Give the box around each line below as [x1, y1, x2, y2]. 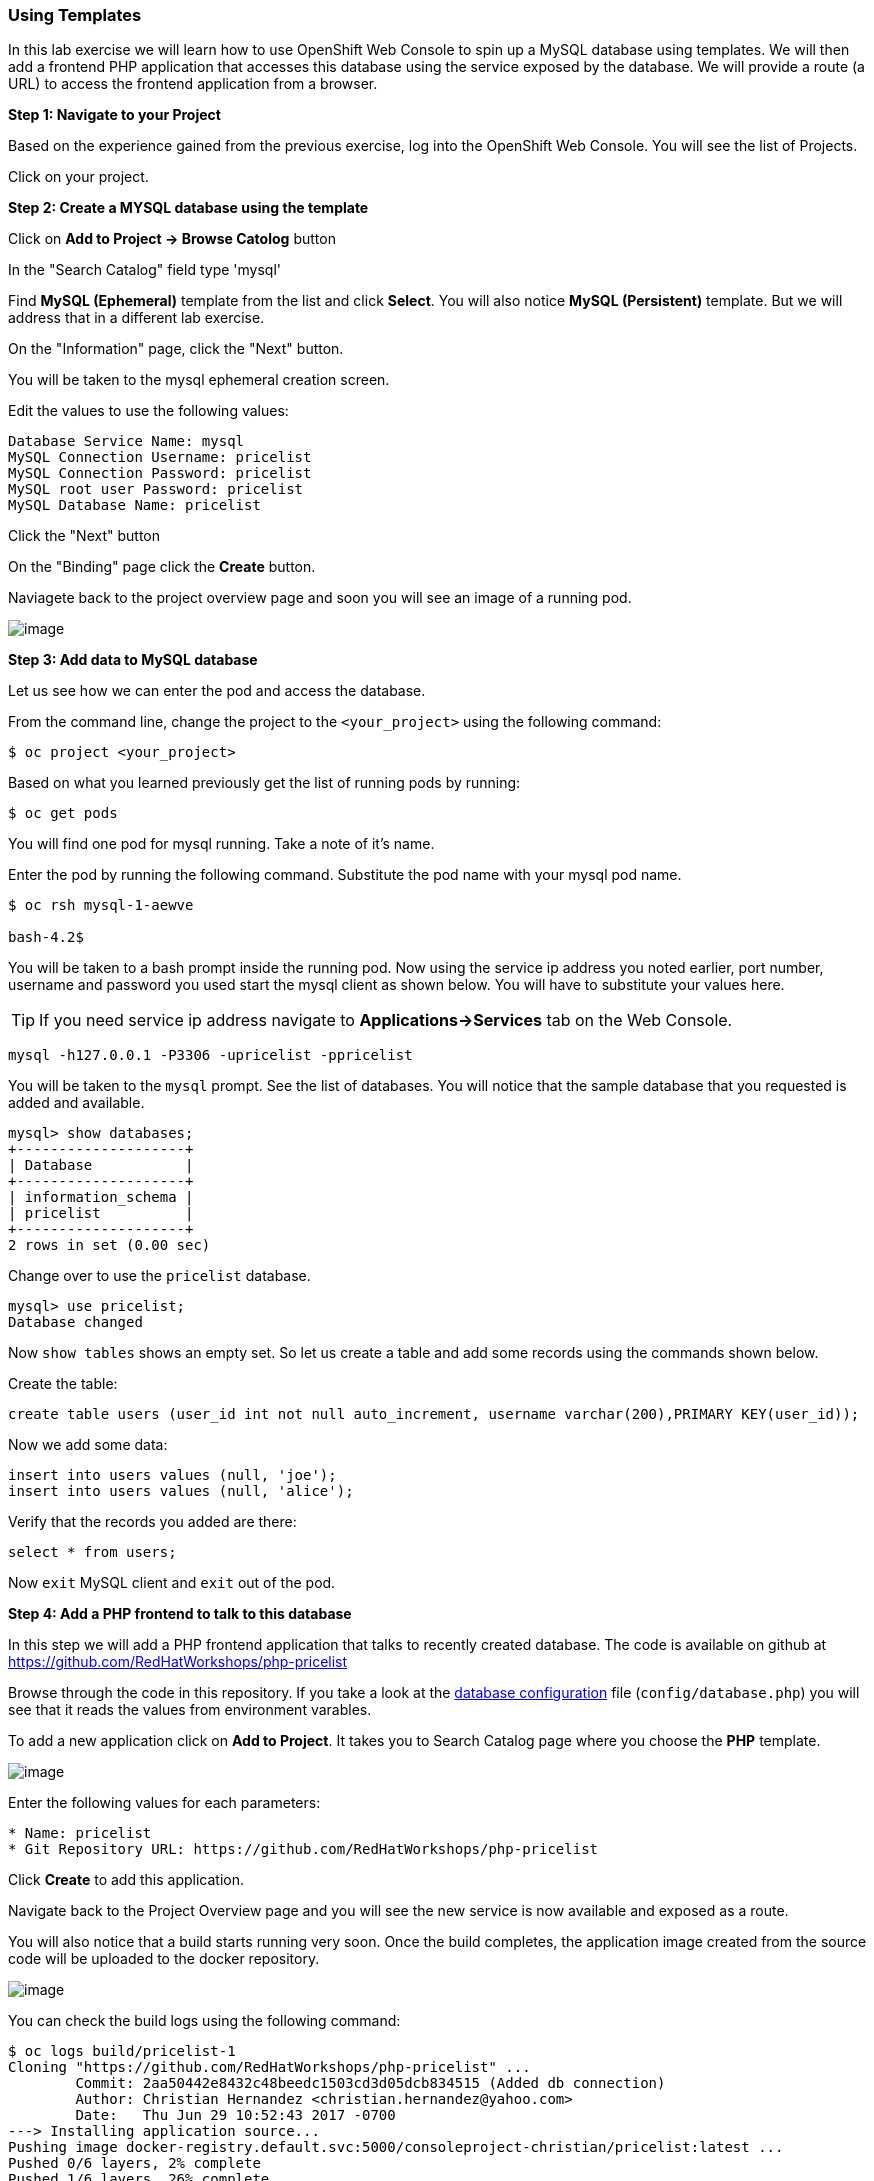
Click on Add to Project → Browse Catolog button [8, 230, 336, 248]
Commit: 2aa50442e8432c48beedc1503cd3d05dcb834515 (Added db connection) [75, 2075, 666, 2092]
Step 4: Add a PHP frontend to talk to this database [8, 1605, 352, 1623]
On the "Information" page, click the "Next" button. [8, 340, 344, 358]
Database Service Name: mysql [8, 433, 245, 450]
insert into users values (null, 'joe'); [8, 1467, 337, 1484]
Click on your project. [8, 168, 149, 186]
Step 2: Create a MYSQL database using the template [8, 199, 369, 217]
